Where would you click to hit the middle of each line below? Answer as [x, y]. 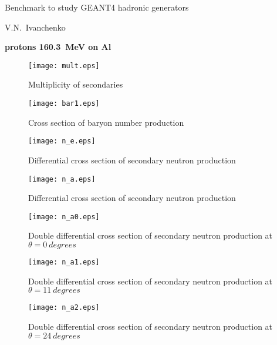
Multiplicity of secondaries [76, 84]
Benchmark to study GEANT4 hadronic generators [97, 7]
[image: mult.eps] [64, 66]
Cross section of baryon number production [106, 122]
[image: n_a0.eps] [64, 217]
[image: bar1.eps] [64, 104]
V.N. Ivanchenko [35, 27]
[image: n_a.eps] [62, 179]
